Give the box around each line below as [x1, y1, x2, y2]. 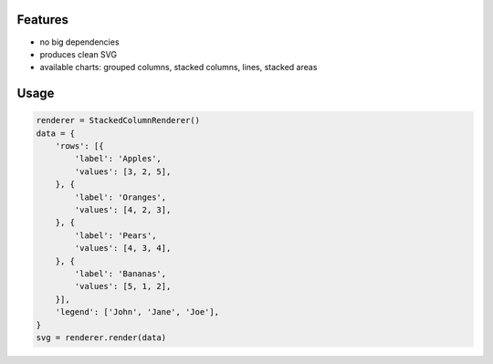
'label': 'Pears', [74, 230, 157, 241]
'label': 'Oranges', [74, 192, 167, 203]
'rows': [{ [55, 141, 104, 151]
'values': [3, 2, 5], [74, 166, 172, 177]
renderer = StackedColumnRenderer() [36, 115, 201, 126]
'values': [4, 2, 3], [74, 205, 172, 215]
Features [16, 12, 68, 27]
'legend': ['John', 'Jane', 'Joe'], [55, 307, 219, 317]
